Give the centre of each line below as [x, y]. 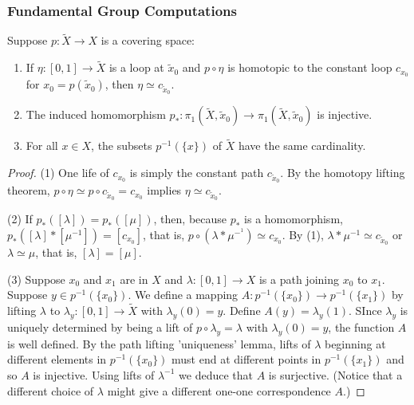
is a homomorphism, [294, 219]
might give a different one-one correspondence [219, 390]
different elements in [57, 359]
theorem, [29, 190]
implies [164, 190]
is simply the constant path [197, 173]
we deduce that [216, 374]
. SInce [365, 311]
